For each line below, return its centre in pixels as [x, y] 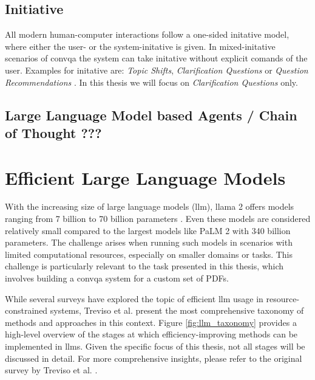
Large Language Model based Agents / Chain [151, 115]
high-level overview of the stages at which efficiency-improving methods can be [151, 334]
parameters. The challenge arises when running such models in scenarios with [149, 242]
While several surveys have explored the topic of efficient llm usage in [134, 298]
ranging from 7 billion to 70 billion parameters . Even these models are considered [158, 219]
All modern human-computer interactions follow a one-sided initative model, [147, 34]
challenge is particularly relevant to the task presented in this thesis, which [144, 266]
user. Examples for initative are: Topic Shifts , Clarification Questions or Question [157, 70]
